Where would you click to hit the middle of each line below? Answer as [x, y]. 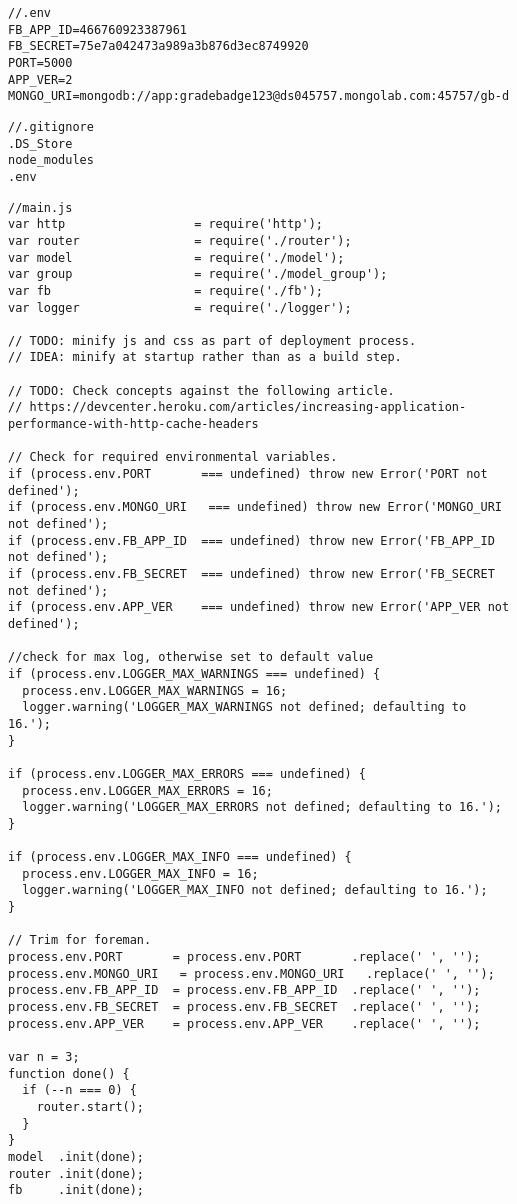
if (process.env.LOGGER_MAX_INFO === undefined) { [180, 857]
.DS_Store [40, 143]
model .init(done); [76, 1156]
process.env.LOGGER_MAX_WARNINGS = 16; [155, 690]
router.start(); [90, 1107]
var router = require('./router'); [180, 240]
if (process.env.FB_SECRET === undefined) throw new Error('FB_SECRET [251, 574]
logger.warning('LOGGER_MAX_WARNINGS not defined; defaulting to [244, 707]
